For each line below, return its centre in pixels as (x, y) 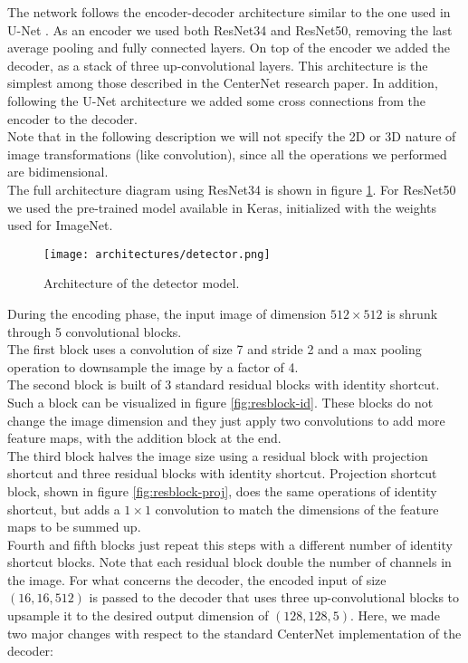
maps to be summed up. (74, 527)
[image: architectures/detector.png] (157, 254)
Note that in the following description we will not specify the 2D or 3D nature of (232, 136)
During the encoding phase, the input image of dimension (167, 313)
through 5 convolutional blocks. (95, 331)
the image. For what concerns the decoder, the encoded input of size (197, 579)
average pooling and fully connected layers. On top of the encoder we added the (229, 48)
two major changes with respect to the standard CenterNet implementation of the (234, 633)
